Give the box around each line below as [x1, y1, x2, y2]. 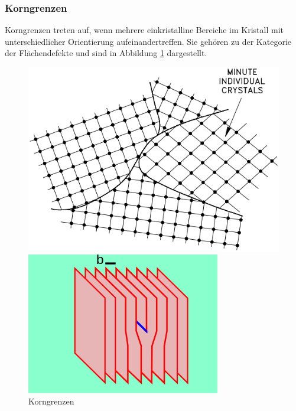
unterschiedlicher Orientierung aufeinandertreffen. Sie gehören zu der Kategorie [5, 35, 292, 47]
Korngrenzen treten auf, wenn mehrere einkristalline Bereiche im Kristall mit [5, 24, 284, 36]
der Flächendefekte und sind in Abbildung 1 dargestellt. [5, 47, 207, 59]
